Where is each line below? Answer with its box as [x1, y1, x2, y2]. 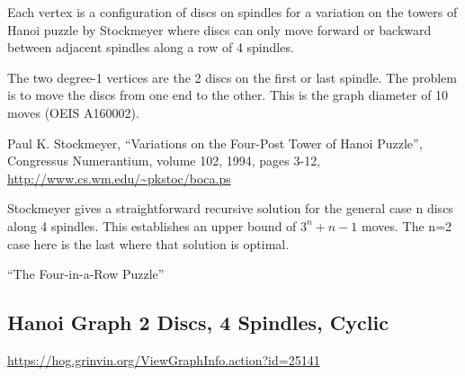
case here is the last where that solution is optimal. [7, 234, 290, 253]
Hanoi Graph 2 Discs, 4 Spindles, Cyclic [7, 309, 389, 336]
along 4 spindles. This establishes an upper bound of [7, 216, 297, 235]
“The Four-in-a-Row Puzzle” [7, 264, 165, 283]
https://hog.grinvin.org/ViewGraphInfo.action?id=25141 [7, 350, 320, 369]
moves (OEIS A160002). [7, 103, 139, 121]
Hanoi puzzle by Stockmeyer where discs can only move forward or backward [7, 20, 432, 39]
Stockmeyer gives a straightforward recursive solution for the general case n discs [7, 199, 453, 218]
